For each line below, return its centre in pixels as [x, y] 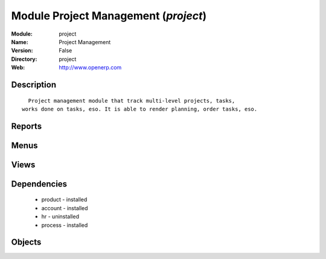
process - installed [65, 225]
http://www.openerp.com [90, 68]
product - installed [64, 200]
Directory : [24, 59]
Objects [26, 242]
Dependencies [39, 184]
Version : [22, 51]
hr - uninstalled [60, 217]
